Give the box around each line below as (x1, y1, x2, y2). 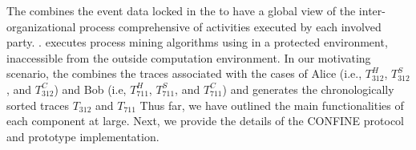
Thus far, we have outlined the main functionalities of (139, 96, 404, 113)
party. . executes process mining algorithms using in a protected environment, (6, 34, 388, 51)
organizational (6, 18, 76, 34)
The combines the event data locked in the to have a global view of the (6, 2, 356, 18)
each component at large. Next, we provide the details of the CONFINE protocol (6, 112, 405, 129)
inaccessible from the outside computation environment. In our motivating (6, 49, 371, 66)
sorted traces (6, 96, 69, 113)
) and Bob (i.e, (54, 80, 127, 97)
